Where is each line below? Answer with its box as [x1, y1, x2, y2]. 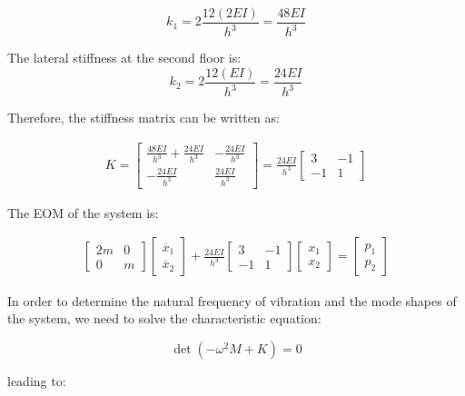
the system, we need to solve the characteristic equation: [7, 309, 322, 328]
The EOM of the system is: [7, 203, 159, 222]
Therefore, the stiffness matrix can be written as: [7, 108, 280, 127]
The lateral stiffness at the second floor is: [7, 48, 242, 67]
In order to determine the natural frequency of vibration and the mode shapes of [7, 291, 457, 310]
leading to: [7, 371, 66, 390]
